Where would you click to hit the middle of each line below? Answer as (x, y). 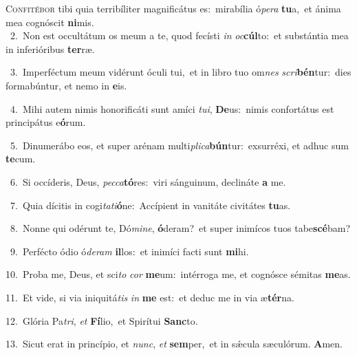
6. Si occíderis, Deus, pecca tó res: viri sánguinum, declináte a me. (148, 181)
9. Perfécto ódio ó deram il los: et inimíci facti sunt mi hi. (129, 251)
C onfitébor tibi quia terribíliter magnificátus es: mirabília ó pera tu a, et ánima (173, 8)
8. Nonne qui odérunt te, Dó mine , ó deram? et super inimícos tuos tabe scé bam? (180, 228)
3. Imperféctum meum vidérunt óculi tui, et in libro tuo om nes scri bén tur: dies (181, 72)
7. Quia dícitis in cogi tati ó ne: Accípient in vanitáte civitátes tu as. (150, 205)
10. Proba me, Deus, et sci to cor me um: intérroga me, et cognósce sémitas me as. (178, 274)
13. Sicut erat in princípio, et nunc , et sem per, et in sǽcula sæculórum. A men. (174, 344)
